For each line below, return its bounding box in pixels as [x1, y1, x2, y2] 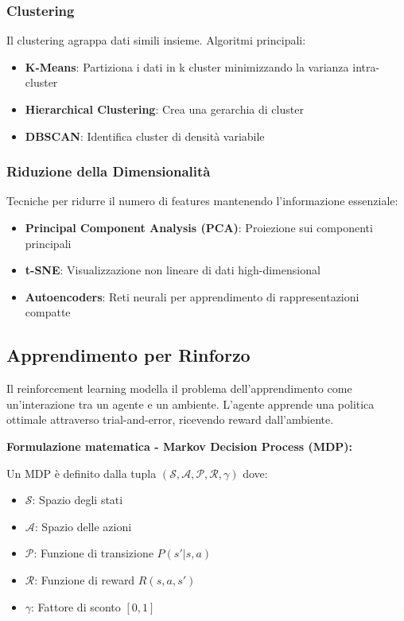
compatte [25, 304, 71, 320]
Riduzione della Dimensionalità [6, 161, 211, 181]
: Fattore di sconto [31, 598, 121, 615]
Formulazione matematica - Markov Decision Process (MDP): [6, 437, 353, 454]
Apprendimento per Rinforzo [6, 343, 251, 367]
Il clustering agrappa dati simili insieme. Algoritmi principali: [6, 32, 306, 49]
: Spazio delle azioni [34, 518, 132, 534]
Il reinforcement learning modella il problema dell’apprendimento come [6, 380, 352, 397]
